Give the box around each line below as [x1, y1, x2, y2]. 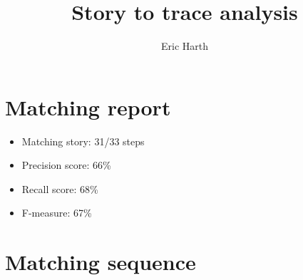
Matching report [5, 92, 171, 121]
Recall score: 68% [21, 181, 98, 196]
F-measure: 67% [21, 205, 92, 220]
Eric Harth [160, 38, 208, 53]
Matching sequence [5, 247, 196, 276]
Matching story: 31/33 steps [21, 133, 145, 148]
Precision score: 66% [21, 157, 111, 172]
